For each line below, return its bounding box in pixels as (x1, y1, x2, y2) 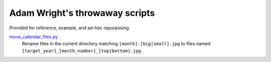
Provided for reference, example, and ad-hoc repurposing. (9, 25, 130, 31)
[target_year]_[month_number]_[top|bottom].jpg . (22, 48, 143, 54)
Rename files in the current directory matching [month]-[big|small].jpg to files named (22, 41, 211, 47)
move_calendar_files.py (9, 34, 58, 40)
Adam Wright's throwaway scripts (9, 7, 155, 18)
